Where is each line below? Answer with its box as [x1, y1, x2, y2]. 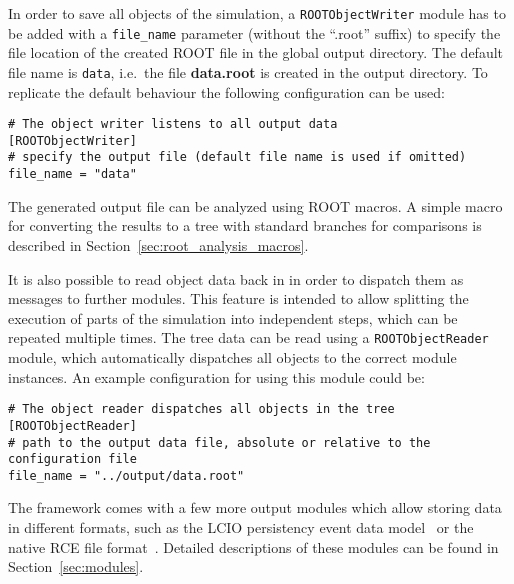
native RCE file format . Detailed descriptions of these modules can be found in [8, 536, 499, 557]
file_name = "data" [8, 167, 137, 182]
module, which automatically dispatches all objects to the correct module [8, 347, 457, 367]
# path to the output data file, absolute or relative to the [8, 435, 431, 450]
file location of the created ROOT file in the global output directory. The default [8, 42, 504, 63]
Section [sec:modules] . [8, 556, 144, 577]
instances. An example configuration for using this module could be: [8, 366, 425, 387]
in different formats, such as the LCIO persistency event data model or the [8, 517, 474, 538]
